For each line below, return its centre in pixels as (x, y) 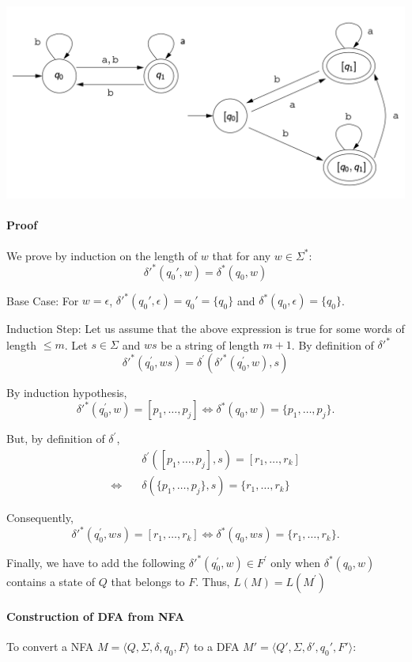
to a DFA (216, 647)
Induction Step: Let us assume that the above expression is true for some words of (206, 329)
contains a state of (51, 581)
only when (295, 562)
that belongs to (148, 581)
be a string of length (210, 344)
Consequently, (40, 518)
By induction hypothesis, (67, 392)
